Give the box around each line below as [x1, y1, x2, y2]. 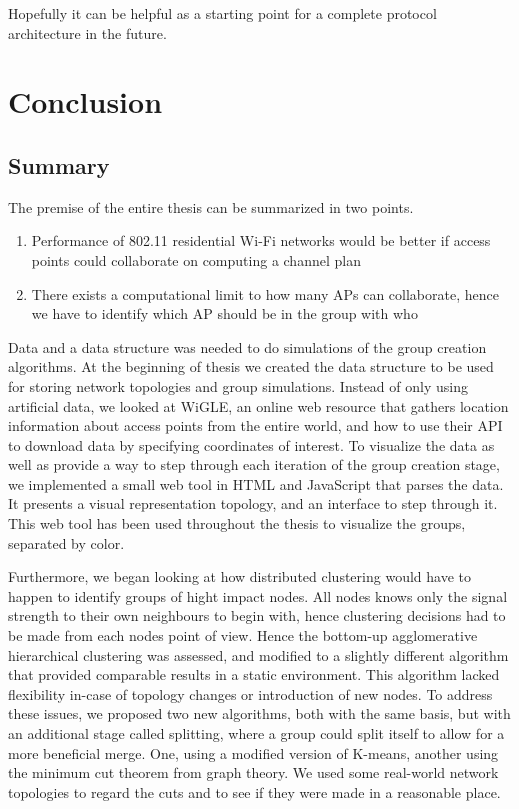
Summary [8, 149, 110, 180]
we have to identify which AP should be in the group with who [31, 303, 418, 324]
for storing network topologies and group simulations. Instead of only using [8, 375, 468, 396]
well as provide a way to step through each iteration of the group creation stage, [8, 454, 500, 475]
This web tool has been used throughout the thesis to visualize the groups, [8, 513, 466, 534]
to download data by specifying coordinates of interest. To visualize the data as [8, 434, 495, 455]
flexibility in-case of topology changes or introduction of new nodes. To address [8, 683, 493, 704]
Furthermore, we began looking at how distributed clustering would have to [8, 566, 471, 587]
